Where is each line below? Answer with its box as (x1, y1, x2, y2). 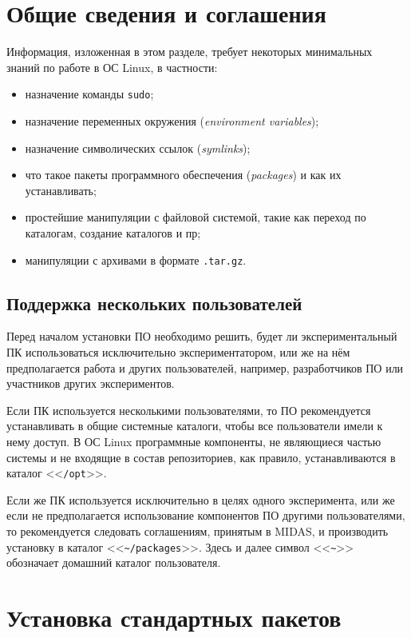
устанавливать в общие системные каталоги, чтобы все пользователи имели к (6, 417, 383, 434)
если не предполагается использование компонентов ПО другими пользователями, (6, 507, 405, 524)
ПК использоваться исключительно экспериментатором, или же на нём (6, 343, 350, 360)
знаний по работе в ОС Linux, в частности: (6, 58, 218, 75)
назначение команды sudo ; (25, 86, 154, 102)
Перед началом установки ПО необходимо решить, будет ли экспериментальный (6, 328, 397, 345)
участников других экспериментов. (6, 375, 175, 392)
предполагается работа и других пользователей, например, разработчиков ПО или (6, 359, 404, 376)
